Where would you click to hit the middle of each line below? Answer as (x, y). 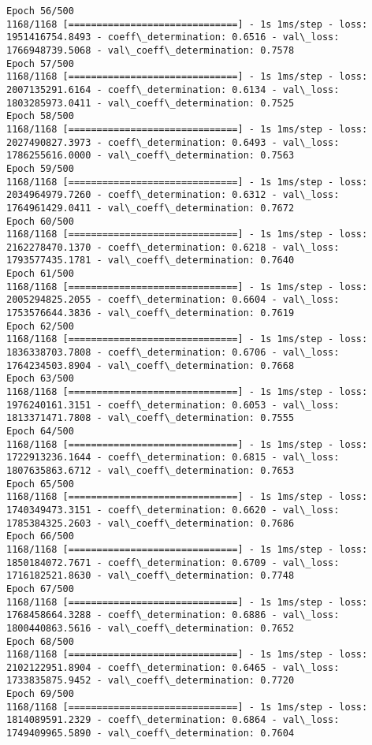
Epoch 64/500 (40, 431)
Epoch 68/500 (40, 641)
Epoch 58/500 (40, 116)
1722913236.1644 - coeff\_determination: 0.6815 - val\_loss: (173, 458)
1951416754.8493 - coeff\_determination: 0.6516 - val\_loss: (173, 37)
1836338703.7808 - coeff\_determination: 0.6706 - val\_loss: (173, 353)
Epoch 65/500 (40, 484)
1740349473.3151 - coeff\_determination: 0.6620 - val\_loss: (173, 510)
